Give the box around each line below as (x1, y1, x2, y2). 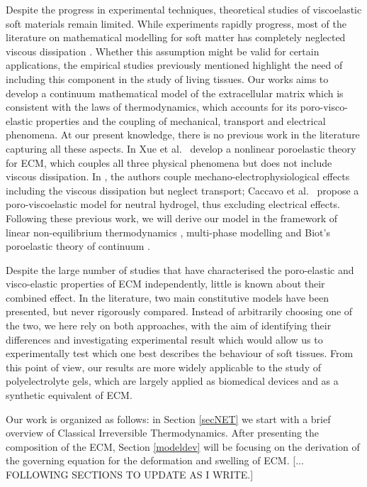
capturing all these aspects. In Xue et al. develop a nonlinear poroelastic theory (6, 141, 356, 155)
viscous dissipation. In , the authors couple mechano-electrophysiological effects (6, 169, 350, 184)
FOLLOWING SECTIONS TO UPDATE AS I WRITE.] (6, 467, 254, 481)
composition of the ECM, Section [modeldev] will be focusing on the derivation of (6, 439, 360, 454)
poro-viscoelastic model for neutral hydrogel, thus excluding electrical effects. (6, 197, 340, 212)
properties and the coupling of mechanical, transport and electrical (35, 113, 326, 128)
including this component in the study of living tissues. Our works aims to (6, 71, 329, 86)
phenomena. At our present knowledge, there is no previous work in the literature (6, 127, 360, 142)
